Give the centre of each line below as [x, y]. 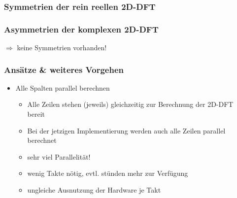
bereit [36, 114]
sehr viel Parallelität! [59, 156]
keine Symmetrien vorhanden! [62, 48]
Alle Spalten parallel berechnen [63, 87]
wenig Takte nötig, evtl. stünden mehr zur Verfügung [108, 173]
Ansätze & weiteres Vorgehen [64, 69]
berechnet [42, 140]
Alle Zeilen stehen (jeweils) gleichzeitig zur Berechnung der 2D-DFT [130, 104]
